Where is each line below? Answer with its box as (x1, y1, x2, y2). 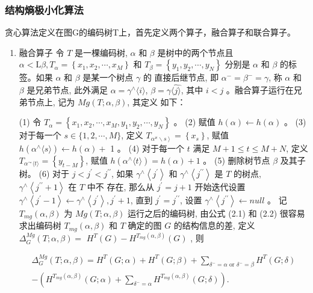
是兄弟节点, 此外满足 (26, 84, 108, 96)
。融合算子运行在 (226, 84, 294, 96)
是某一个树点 (82, 71, 134, 84)
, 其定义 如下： (127, 95, 186, 108)
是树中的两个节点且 (157, 46, 234, 58)
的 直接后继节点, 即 (143, 71, 219, 84)
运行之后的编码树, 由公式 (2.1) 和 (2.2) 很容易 (127, 206, 305, 219)
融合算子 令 (19, 46, 64, 58)
